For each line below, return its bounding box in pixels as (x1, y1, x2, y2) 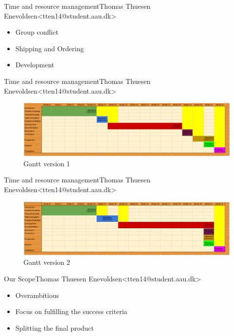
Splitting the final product (15, 322, 94, 333)
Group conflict (15, 27, 58, 37)
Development (15, 59, 55, 70)
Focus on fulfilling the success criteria (15, 306, 128, 316)
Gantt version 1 (23, 158, 70, 168)
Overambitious (15, 290, 59, 300)
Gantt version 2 (23, 257, 70, 267)
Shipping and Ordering (15, 43, 84, 53)
